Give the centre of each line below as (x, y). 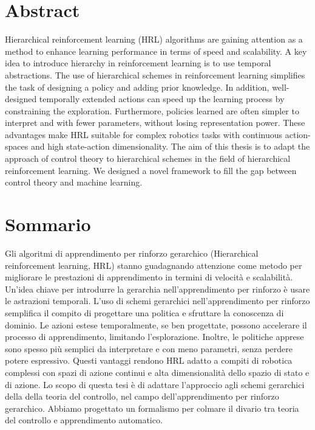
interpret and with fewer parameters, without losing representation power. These (155, 123)
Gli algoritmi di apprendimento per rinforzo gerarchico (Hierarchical (132, 253)
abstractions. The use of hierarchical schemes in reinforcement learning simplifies (155, 75)
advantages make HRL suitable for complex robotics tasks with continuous (144, 134)
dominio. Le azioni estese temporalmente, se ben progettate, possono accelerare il (156, 324)
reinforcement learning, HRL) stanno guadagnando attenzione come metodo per (154, 265)
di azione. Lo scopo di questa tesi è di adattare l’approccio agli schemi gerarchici (155, 384)
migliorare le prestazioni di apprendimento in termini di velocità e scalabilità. (149, 277)
